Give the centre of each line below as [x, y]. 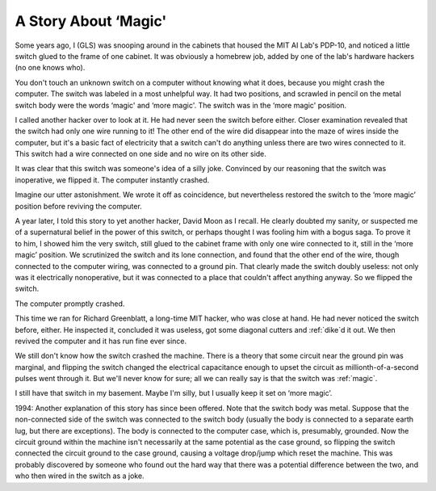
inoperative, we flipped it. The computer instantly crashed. [112, 180]
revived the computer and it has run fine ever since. [101, 341]
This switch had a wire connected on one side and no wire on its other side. [140, 154]
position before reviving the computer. [79, 206]
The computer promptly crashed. [70, 304]
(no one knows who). [50, 68]
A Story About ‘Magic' [91, 21]
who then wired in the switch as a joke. [80, 476]
